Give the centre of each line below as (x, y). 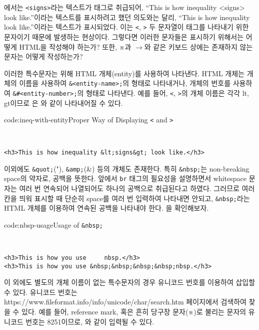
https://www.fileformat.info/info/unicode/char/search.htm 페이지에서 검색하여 (125, 302)
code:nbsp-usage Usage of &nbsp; (53, 224)
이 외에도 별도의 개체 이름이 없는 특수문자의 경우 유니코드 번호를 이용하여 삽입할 (130, 282)
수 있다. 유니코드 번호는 (41, 292)
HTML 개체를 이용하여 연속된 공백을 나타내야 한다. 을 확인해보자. (106, 208)
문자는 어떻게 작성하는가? (43, 56)
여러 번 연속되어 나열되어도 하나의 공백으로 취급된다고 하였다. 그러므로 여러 (137, 188)
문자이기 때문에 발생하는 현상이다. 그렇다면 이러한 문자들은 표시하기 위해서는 (124, 36)
